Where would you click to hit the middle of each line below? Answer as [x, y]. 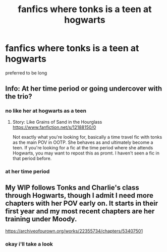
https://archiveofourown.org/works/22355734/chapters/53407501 [74, 231]
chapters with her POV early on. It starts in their [81, 203]
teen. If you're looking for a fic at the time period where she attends [83, 147]
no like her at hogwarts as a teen [46, 111]
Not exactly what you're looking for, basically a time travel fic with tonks [87, 137]
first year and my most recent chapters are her [80, 211]
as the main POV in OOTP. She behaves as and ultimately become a [83, 142]
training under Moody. [41, 219]
